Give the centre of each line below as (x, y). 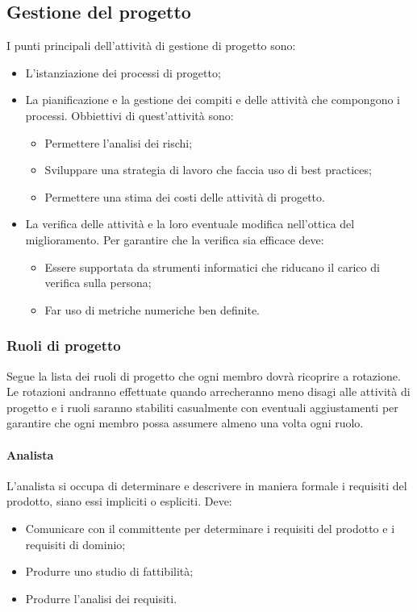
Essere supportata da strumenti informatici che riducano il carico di (212, 266)
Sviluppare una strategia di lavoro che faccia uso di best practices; (208, 170)
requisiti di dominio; (75, 544)
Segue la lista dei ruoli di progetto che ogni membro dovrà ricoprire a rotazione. (204, 375)
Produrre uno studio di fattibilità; (109, 571)
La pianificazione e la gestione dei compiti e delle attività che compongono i (213, 100)
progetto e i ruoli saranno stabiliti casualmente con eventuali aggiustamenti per (202, 407)
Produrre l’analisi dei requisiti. (101, 598)
